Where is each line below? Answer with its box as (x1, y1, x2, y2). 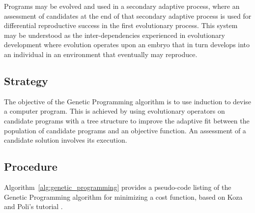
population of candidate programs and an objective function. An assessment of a (4, 125, 246, 135)
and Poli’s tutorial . (4, 201, 63, 212)
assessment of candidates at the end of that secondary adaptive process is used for (4, 10, 252, 21)
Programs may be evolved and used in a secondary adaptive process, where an (4, 1, 240, 11)
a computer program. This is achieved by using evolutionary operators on (4, 106, 225, 116)
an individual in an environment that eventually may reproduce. (4, 49, 198, 59)
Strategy (4, 73, 48, 88)
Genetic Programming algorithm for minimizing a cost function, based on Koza (4, 191, 243, 202)
